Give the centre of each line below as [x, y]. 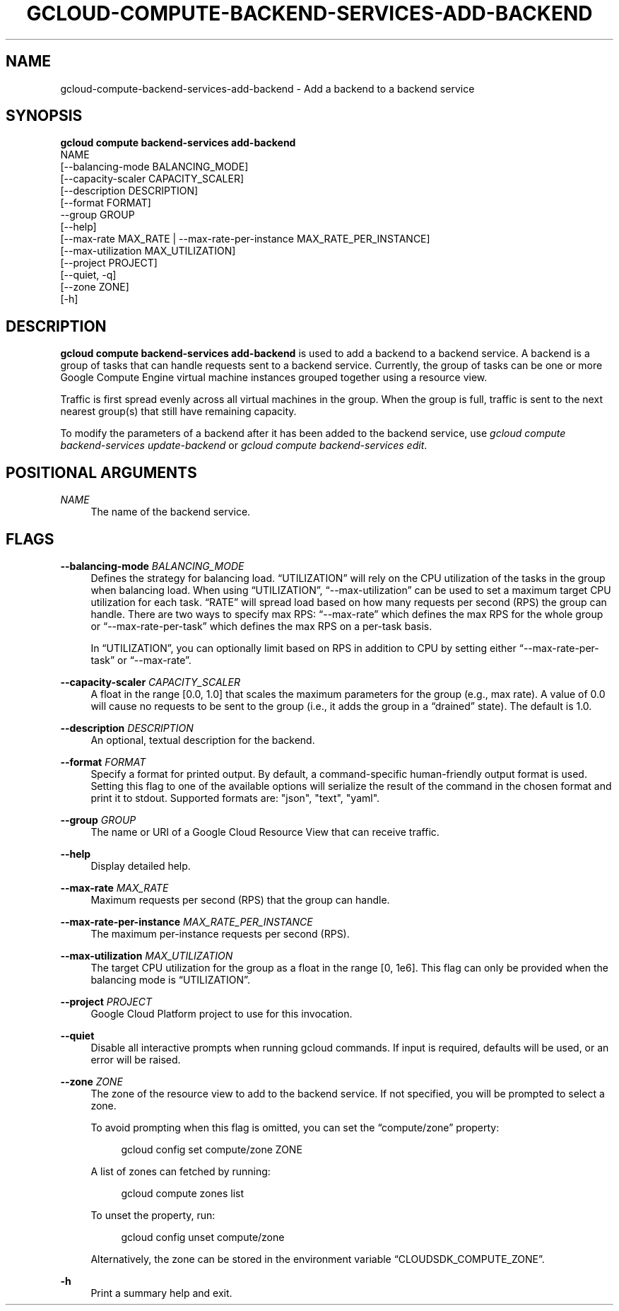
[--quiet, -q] [88, 275]
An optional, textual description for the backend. [203, 740]
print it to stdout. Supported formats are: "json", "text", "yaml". [235, 798]
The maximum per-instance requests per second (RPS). [220, 933]
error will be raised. [136, 1059]
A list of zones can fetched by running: [181, 1171]
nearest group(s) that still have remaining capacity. [178, 412]
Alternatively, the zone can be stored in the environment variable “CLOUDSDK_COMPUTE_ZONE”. [318, 1259]
